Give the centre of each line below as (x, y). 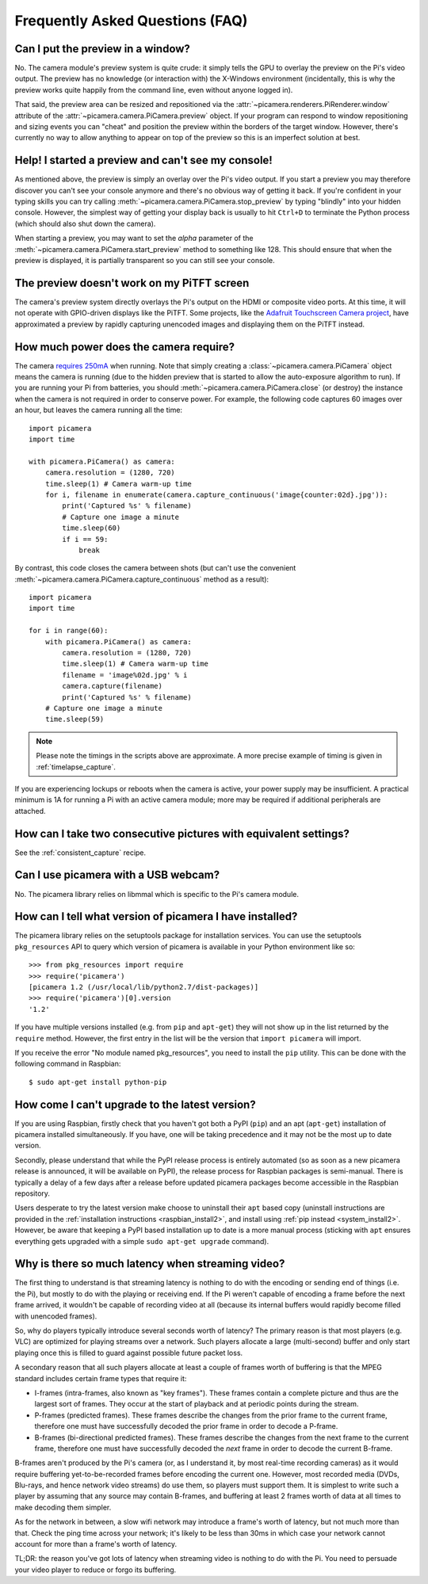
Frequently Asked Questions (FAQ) (131, 21)
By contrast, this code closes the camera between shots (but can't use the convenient (155, 568)
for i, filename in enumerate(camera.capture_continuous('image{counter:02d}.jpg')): (216, 494)
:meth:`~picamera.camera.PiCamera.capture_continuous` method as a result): (142, 579)
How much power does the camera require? (125, 347)
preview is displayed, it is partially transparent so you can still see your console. (145, 261)
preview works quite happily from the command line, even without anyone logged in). (154, 90)
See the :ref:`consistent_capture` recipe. (80, 853)
